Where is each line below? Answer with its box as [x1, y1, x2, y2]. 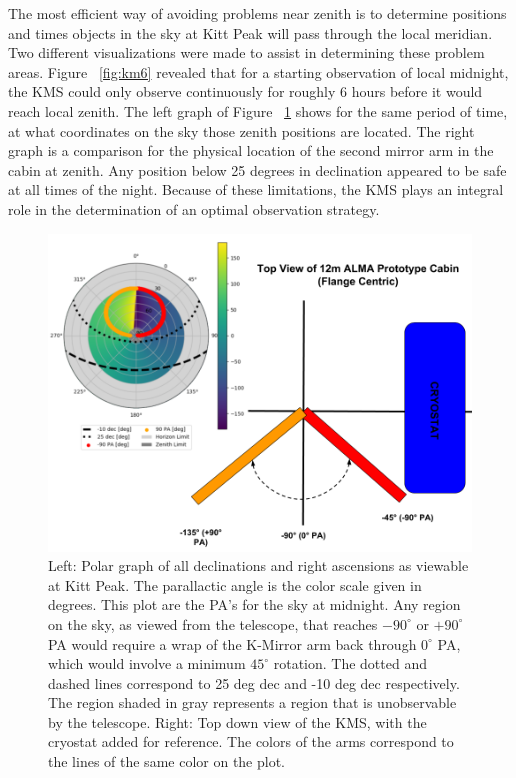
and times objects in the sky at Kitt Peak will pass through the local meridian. [8, 22, 493, 43]
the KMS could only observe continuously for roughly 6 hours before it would [8, 81, 483, 102]
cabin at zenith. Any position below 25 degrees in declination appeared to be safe [8, 159, 507, 180]
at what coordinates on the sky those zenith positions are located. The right [8, 120, 475, 141]
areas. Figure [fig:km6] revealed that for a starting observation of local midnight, [8, 61, 509, 82]
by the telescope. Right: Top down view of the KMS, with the [48, 711, 427, 732]
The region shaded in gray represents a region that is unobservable [48, 692, 457, 713]
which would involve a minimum [48, 653, 246, 674]
